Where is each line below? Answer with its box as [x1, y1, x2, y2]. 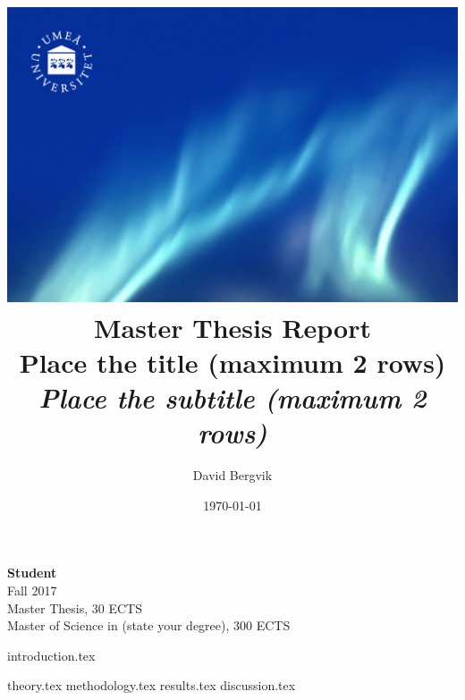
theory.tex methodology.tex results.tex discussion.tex [7, 676, 296, 695]
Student [7, 563, 57, 582]
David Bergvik [192, 466, 273, 485]
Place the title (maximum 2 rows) [19, 343, 446, 380]
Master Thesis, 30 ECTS [7, 598, 142, 617]
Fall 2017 [7, 580, 57, 599]
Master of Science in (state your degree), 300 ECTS [7, 616, 291, 635]
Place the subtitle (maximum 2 [38, 379, 427, 416]
